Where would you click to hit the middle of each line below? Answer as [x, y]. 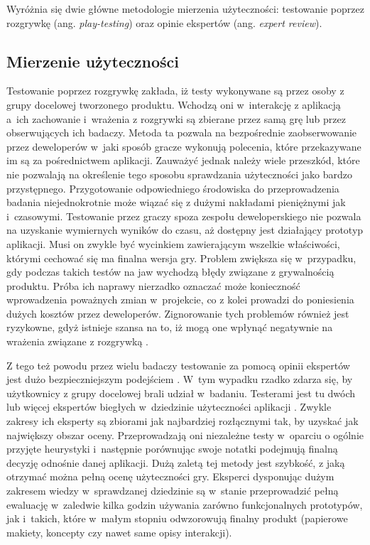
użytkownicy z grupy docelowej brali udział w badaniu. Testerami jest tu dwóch [181, 393]
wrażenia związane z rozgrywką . [77, 341]
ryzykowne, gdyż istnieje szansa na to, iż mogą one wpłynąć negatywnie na [170, 327]
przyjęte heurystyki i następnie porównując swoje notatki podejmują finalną [172, 449]
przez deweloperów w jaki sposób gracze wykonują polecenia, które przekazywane [184, 146]
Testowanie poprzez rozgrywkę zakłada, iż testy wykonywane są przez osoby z [175, 91]
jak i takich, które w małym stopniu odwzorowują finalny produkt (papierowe [177, 518]
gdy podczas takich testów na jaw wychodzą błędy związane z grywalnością [170, 272]
